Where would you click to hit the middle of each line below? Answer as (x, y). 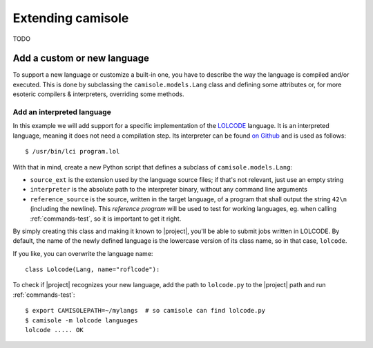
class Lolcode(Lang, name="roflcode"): (93, 269)
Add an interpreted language (62, 112)
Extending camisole (71, 18)
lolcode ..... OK (54, 330)
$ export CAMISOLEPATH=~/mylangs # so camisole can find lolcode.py (145, 311)
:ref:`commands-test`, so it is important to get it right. (106, 219)
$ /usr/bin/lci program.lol (73, 152)
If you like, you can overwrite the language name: (83, 253)
